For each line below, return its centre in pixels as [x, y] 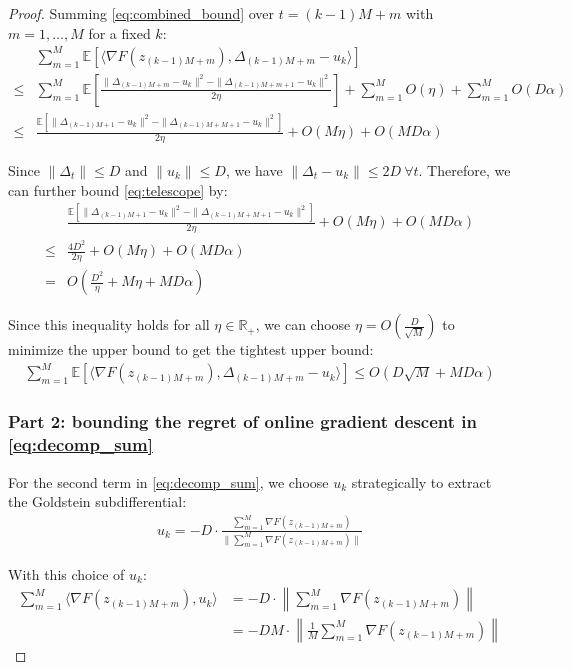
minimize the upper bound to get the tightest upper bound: [191, 349]
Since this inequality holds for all [109, 324]
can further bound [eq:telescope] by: [118, 189]
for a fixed [119, 32]
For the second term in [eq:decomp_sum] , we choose [168, 481]
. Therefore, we [464, 169]
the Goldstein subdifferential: [97, 501]
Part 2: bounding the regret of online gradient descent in [243, 421]
